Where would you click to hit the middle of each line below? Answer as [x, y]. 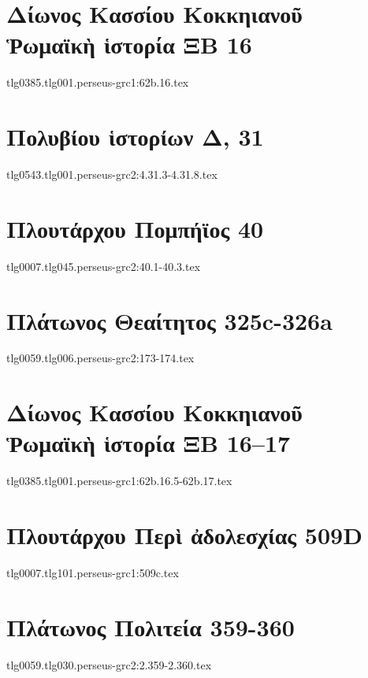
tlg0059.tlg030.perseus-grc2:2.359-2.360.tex [109, 664]
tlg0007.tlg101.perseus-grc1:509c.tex [93, 573]
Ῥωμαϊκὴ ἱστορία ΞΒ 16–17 [149, 443]
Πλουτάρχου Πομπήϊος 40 [135, 228]
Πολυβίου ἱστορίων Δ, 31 [135, 137]
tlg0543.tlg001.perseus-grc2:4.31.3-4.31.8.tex [112, 174]
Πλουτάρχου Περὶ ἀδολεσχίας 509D [184, 535]
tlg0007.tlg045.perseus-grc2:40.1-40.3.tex [104, 266]
